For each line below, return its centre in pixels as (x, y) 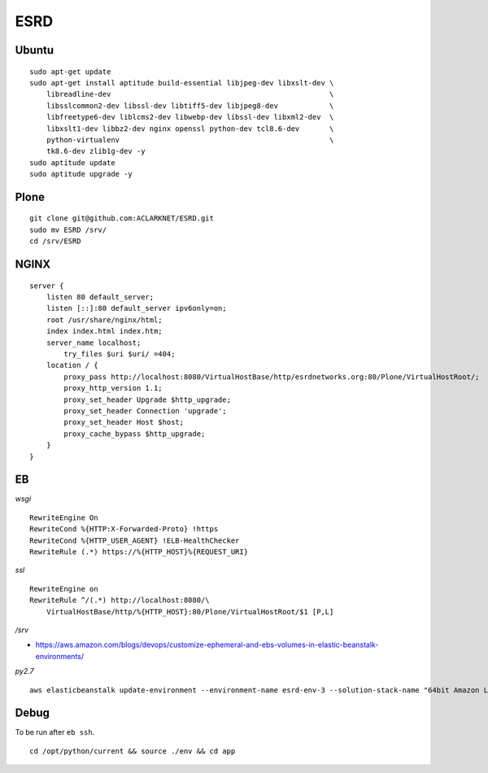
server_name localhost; (94, 343)
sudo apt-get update (70, 72)
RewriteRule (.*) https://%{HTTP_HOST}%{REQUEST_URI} (139, 552)
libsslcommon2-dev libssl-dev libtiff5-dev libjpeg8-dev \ (190, 105)
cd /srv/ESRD (55, 241)
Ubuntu (35, 50)
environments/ (60, 656)
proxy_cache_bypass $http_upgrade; (135, 434)
